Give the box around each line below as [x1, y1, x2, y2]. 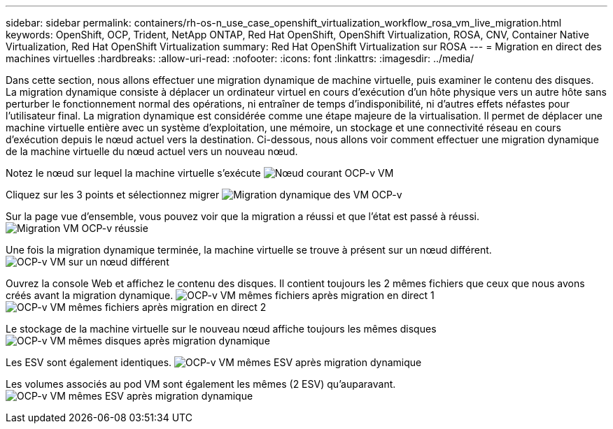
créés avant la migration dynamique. [6, 289, 174, 301]
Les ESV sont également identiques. [6, 356, 172, 368]
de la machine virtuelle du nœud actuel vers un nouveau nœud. [6, 145, 298, 157]
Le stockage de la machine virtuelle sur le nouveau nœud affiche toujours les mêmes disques [6, 323, 437, 335]
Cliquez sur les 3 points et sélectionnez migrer [6, 189, 220, 201]
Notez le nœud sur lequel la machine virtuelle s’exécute [6, 167, 261, 179]
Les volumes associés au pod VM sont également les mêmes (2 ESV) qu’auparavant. [6, 378, 396, 390]
